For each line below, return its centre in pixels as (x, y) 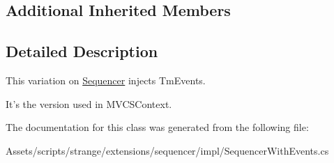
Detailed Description (82, 51)
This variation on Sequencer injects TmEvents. (106, 80)
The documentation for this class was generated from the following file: (157, 127)
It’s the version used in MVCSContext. (89, 103)
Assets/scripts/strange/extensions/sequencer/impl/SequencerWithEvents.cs (167, 150)
